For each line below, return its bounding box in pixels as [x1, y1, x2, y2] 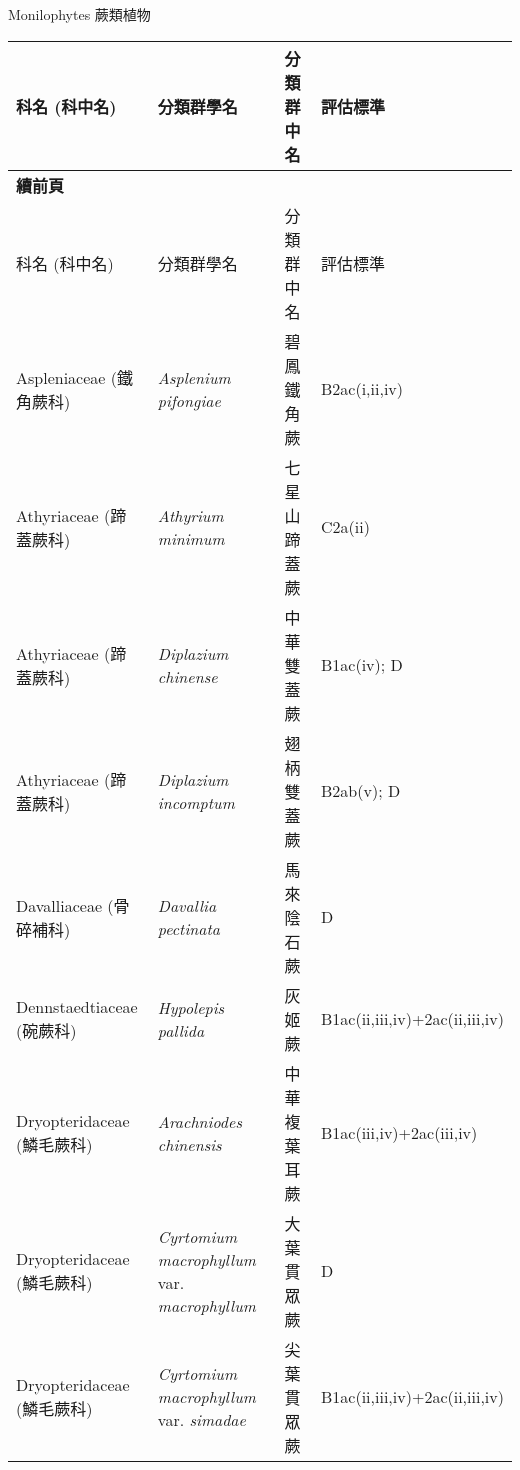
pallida [157, 1018, 205, 1042]
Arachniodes [157, 1109, 242, 1133]
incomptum [157, 790, 235, 814]
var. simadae [157, 1408, 246, 1432]
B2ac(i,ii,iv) [321, 377, 404, 401]
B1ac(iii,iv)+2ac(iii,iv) [321, 1121, 478, 1145]
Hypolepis [157, 995, 225, 1019]
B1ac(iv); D [321, 653, 403, 677]
